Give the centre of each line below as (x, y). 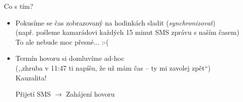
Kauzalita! (31, 77)
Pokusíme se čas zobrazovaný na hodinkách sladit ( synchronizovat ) (115, 22)
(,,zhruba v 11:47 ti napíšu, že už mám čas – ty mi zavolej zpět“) (113, 67)
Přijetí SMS (33, 94)
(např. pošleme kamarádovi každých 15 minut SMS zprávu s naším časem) (127, 32)
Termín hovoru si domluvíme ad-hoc (70, 58)
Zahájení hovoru (90, 94)
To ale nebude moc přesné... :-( (62, 41)
